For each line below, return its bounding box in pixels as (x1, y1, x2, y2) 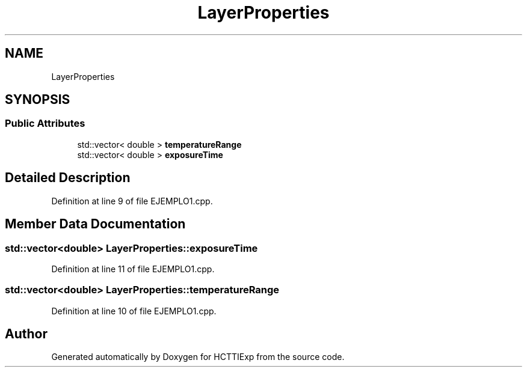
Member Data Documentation (5, 216, 186, 232)
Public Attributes (5, 117, 85, 130)
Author (5, 326, 48, 342)
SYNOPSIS (5, 92, 70, 108)
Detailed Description (5, 170, 131, 186)
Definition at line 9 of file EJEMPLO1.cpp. (51, 195, 213, 206)
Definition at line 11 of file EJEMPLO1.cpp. (51, 263, 215, 274)
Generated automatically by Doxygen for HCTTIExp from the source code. (51, 352, 345, 362)
